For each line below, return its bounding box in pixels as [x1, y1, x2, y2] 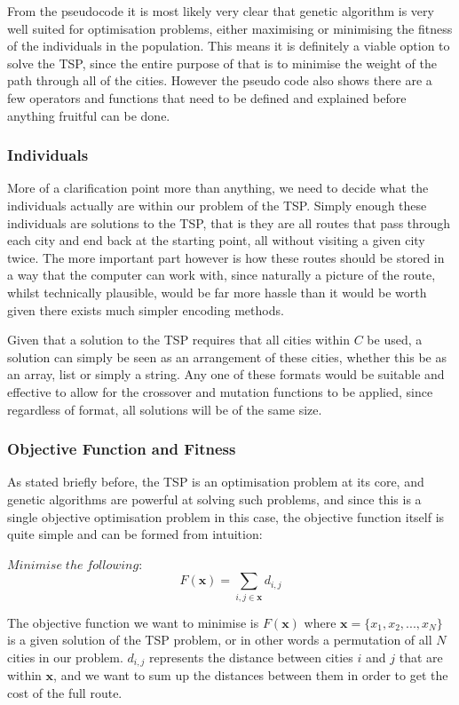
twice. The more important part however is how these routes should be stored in [7, 248, 445, 266]
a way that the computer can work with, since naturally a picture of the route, [7, 265, 436, 284]
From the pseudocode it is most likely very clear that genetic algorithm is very [7, 2, 434, 20]
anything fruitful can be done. [7, 106, 170, 124]
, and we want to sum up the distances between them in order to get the [53, 666, 448, 685]
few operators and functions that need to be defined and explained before [7, 88, 407, 107]
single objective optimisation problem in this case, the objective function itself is [7, 507, 445, 526]
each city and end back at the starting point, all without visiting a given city [7, 231, 425, 250]
